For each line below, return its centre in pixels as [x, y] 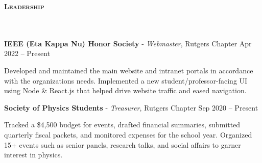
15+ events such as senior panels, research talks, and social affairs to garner [123, 144]
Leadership [24, 6]
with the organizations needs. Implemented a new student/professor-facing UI [126, 80]
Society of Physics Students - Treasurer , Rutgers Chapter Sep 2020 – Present [131, 107]
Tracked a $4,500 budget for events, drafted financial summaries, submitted [122, 125]
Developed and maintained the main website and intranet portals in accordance [129, 70]
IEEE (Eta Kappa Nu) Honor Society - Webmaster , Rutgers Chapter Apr [128, 43]
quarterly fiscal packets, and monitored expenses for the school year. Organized [128, 134]
